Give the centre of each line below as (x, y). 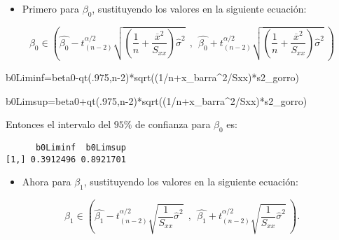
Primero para (51, 8)
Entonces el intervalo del (58, 124)
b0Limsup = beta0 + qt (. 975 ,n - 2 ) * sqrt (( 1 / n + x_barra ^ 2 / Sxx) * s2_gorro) (157, 100)
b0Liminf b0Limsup (81, 148)
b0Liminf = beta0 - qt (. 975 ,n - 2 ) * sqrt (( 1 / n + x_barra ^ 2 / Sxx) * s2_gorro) (152, 77)
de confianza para (173, 124)
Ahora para (47, 182)
